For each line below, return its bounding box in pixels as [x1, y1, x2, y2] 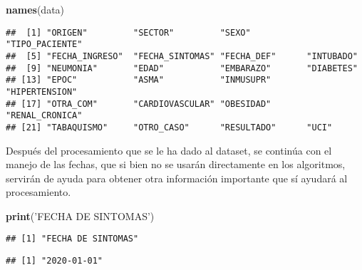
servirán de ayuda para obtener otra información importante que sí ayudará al [6, 170, 348, 185]
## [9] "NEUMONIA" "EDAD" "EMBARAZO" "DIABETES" [6, 63, 358, 73]
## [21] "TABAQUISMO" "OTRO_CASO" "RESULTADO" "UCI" [6, 122, 333, 133]
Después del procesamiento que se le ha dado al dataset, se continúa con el [6, 142, 332, 157]
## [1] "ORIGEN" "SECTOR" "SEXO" [6, 27, 251, 38]
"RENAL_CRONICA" [6, 110, 83, 121]
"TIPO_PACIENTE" [6, 39, 83, 50]
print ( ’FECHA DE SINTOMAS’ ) [6, 208, 155, 223]
